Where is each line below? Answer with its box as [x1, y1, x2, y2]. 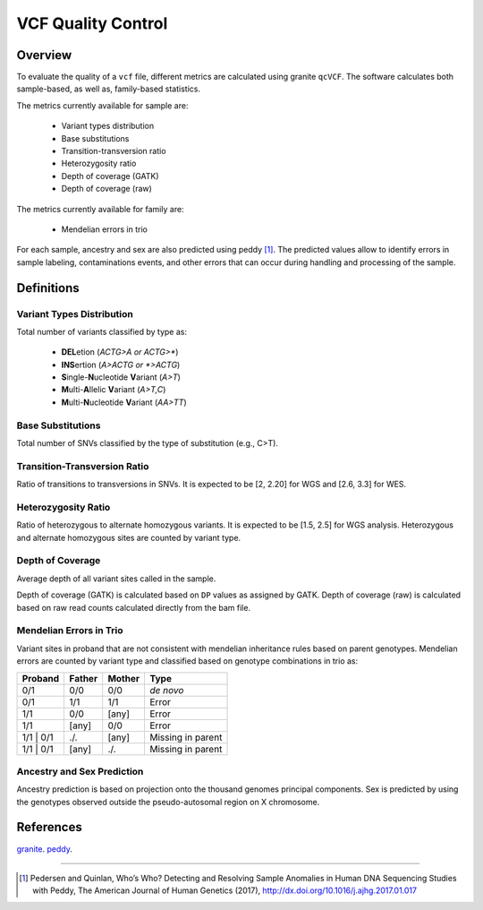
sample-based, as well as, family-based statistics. [16, 83, 201, 94]
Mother [107, 672, 140, 684]
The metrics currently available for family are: [16, 203, 184, 214]
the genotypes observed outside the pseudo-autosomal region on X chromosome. [16, 796, 320, 807]
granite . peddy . [16, 843, 73, 854]
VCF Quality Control [16, 13, 168, 33]
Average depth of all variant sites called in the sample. [16, 573, 216, 584]
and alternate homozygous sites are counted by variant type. [16, 532, 241, 543]
